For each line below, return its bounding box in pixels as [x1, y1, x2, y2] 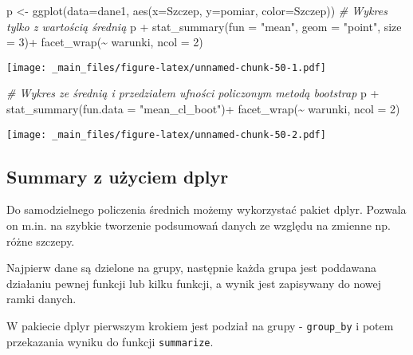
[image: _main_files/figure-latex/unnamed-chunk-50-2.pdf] [6, 128, 326, 140]
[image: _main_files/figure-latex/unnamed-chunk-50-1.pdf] [6, 61, 326, 73]
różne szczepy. [6, 232, 75, 249]
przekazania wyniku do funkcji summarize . [6, 333, 214, 349]
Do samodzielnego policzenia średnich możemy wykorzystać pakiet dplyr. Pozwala [6, 201, 407, 218]
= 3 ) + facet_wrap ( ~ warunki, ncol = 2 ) [6, 34, 203, 50]
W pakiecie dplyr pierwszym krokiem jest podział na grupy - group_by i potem [6, 318, 394, 334]
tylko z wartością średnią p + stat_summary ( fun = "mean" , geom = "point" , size [6, 18, 402, 34]
